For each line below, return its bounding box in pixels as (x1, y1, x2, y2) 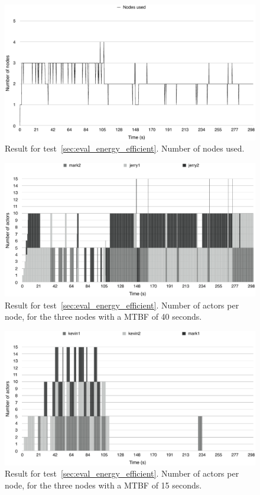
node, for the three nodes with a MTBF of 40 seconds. (5, 310, 202, 323)
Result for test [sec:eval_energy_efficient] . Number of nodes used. (5, 142, 245, 155)
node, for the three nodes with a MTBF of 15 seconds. (5, 478, 202, 491)
